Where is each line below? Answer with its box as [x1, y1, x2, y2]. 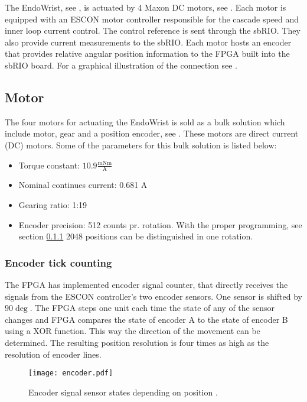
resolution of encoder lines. [5, 348, 102, 360]
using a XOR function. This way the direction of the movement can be [5, 325, 260, 337]
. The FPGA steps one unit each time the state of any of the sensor [30, 301, 275, 314]
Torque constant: [18, 158, 80, 171]
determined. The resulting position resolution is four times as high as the [5, 336, 269, 348]
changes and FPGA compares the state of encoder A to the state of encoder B [5, 313, 288, 325]
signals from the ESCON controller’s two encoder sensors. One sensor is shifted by [5, 290, 302, 302]
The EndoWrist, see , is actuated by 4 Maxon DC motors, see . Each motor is [5, 1, 286, 13]
